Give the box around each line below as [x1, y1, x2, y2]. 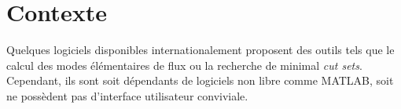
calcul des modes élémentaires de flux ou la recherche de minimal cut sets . [6, 56, 362, 73]
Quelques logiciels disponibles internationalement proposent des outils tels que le [6, 42, 395, 58]
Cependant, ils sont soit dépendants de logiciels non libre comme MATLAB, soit [6, 72, 394, 89]
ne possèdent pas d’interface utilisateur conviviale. [6, 87, 248, 104]
